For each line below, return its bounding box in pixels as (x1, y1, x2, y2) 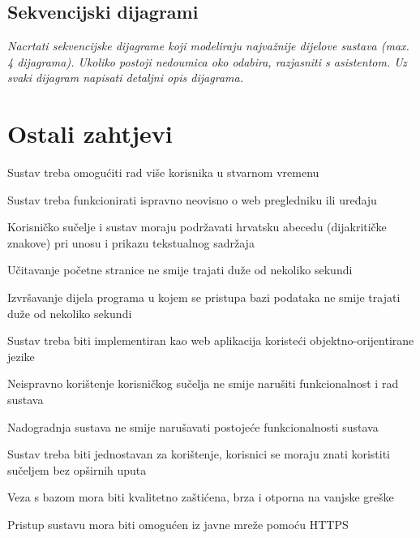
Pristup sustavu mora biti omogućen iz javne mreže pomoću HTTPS (7, 516, 349, 533)
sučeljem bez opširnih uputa (7, 461, 147, 478)
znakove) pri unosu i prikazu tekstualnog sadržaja (7, 234, 255, 251)
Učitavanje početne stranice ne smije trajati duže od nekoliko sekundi (7, 261, 353, 278)
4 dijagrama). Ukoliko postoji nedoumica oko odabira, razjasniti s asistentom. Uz (7, 53, 407, 70)
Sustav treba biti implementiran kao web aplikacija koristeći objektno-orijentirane (7, 332, 414, 349)
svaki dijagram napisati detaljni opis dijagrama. (7, 69, 243, 86)
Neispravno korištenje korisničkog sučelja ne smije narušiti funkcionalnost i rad (7, 375, 399, 392)
